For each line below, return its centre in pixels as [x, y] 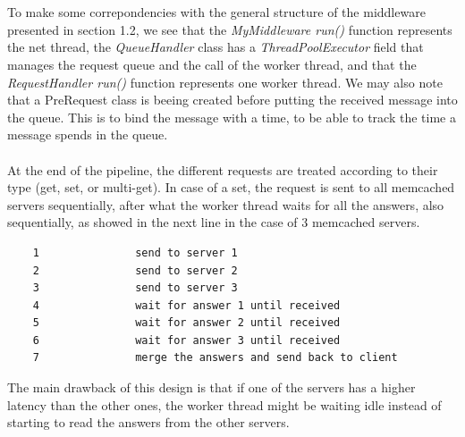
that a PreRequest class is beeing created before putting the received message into [232, 100]
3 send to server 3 [135, 288]
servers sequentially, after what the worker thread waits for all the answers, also [226, 204]
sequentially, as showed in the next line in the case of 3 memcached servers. [214, 222]
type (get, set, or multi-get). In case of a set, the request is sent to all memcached [231, 187]
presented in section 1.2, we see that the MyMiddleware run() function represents [230, 29]
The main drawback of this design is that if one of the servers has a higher [211, 387]
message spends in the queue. [88, 134]
